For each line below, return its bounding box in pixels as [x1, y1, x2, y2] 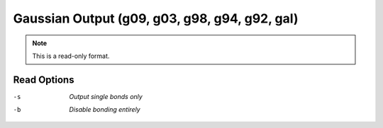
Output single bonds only [69, 92, 143, 100]
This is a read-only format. [32, 52, 110, 60]
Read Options [13, 74, 74, 86]
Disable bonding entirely [69, 105, 141, 114]
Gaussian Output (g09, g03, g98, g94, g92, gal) [13, 11, 299, 26]
